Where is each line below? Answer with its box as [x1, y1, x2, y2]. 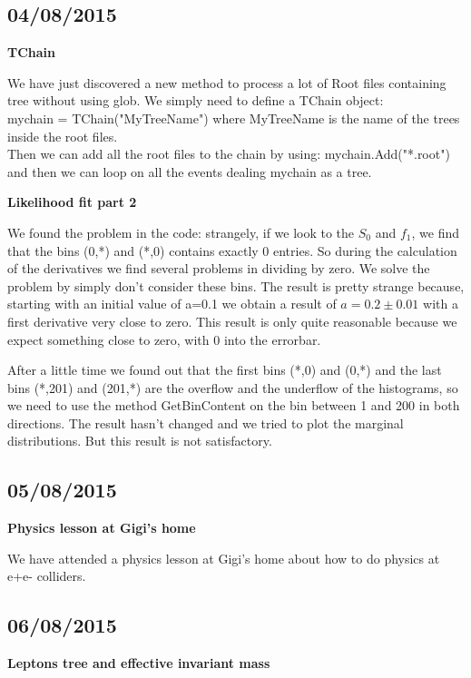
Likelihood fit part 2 [7, 192, 137, 211]
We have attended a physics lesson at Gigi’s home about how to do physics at [7, 548, 440, 567]
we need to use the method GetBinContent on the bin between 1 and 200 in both [7, 396, 460, 415]
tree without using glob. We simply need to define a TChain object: [7, 91, 384, 110]
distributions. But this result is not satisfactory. [7, 431, 272, 450]
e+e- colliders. [7, 566, 86, 585]
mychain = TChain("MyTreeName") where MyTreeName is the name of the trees [7, 108, 460, 127]
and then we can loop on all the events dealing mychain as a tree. [7, 162, 372, 181]
